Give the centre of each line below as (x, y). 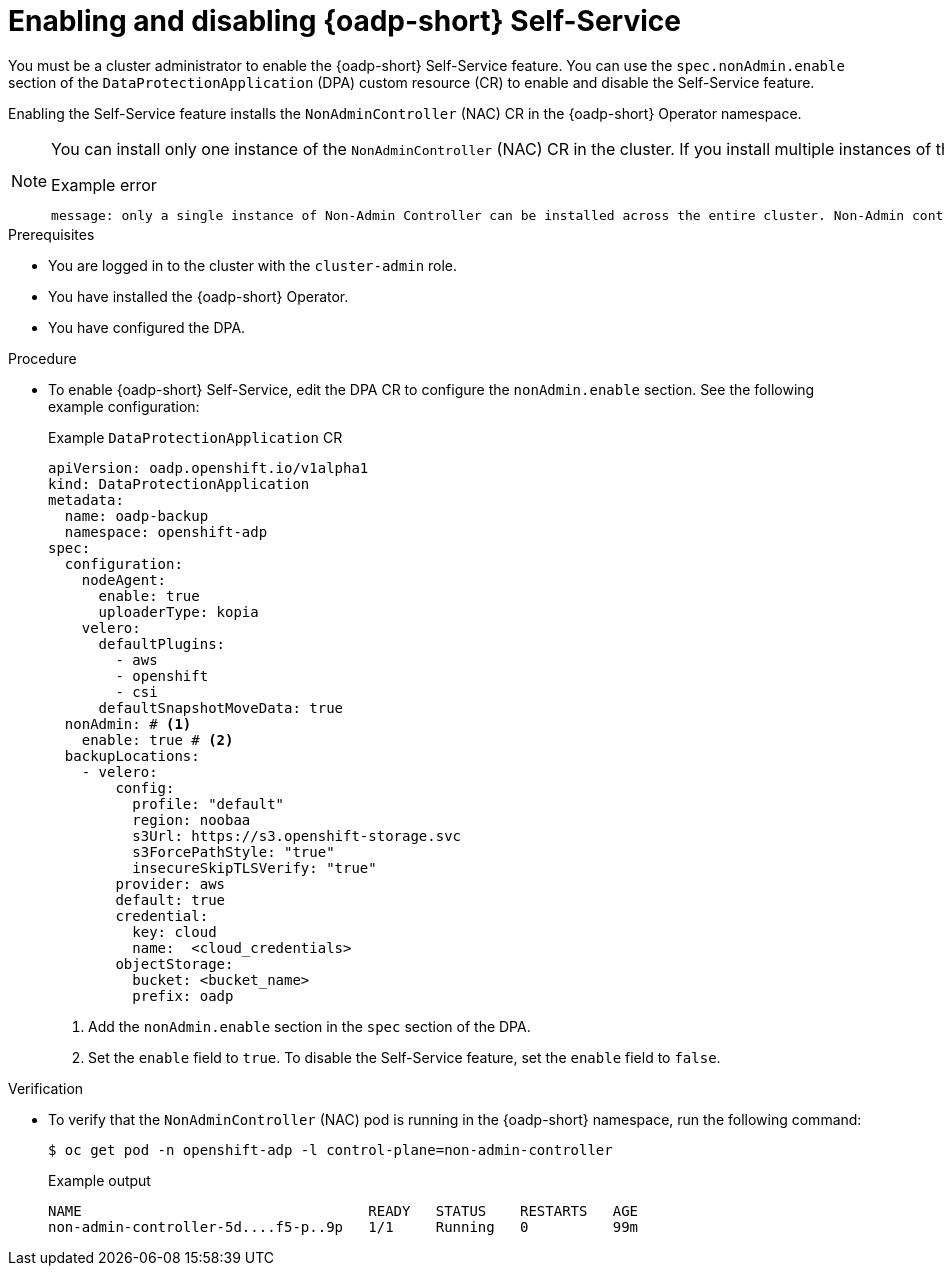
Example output (99, 1180)
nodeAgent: (124, 579)
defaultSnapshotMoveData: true (221, 707)
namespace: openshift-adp (166, 531)
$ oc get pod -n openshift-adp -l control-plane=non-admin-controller (330, 1149)
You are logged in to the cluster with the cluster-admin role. (253, 265)
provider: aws (170, 883)
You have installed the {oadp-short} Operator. (198, 296)
